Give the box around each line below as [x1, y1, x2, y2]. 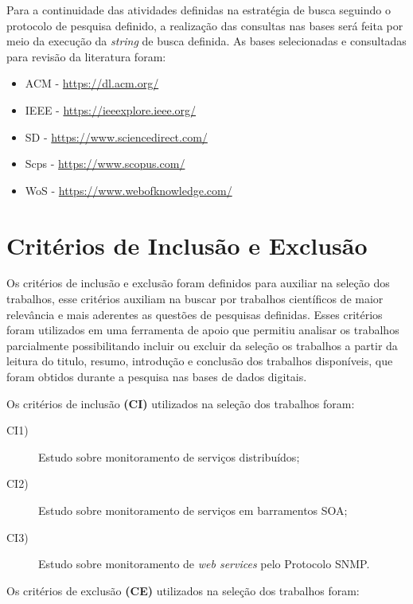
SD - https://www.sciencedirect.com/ [25, 128, 208, 145]
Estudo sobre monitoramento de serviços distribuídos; [38, 448, 300, 465]
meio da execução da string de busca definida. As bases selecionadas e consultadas [6, 33, 407, 49]
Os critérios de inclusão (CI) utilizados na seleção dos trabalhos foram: [6, 395, 355, 411]
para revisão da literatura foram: [6, 48, 166, 64]
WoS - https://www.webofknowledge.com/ [25, 181, 232, 198]
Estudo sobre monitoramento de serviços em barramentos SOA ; [38, 502, 348, 518]
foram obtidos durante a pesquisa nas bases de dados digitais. [6, 368, 307, 385]
